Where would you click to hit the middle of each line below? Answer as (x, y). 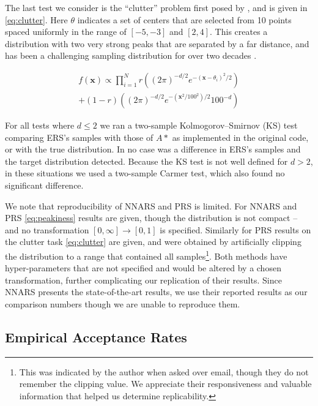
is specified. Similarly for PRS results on (235, 229)
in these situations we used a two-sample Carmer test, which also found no (145, 173)
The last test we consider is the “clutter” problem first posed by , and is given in (156, 7)
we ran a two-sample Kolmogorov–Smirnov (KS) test (199, 125)
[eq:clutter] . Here (36, 19)
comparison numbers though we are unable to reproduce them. (123, 304)
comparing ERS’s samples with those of (79, 137)
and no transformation (47, 229)
